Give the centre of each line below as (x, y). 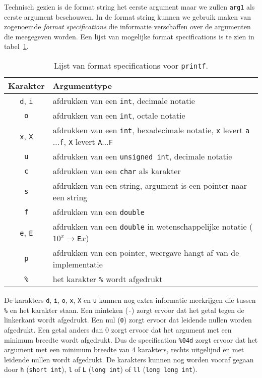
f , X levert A (81, 142)
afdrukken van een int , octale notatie (119, 116)
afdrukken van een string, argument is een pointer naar (150, 186)
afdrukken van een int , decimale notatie (124, 101)
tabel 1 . (16, 46)
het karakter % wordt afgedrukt (108, 279)
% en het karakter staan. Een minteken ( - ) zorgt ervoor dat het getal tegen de (124, 310)
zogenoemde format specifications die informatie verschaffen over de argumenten (127, 26)
